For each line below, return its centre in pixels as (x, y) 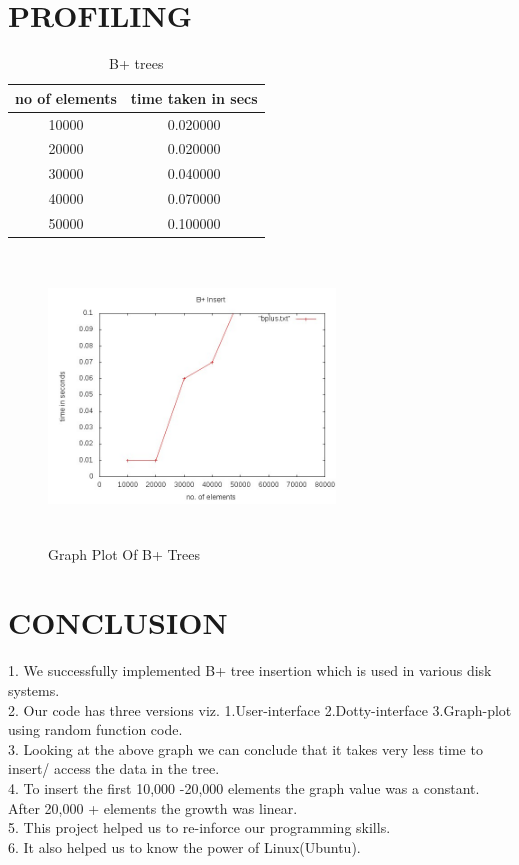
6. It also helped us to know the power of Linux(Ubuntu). (184, 846)
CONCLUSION (118, 622)
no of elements (66, 97)
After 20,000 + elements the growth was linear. (153, 807)
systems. (34, 689)
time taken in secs (194, 97)
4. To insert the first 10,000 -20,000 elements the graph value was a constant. (244, 787)
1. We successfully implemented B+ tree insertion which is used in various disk (250, 670)
